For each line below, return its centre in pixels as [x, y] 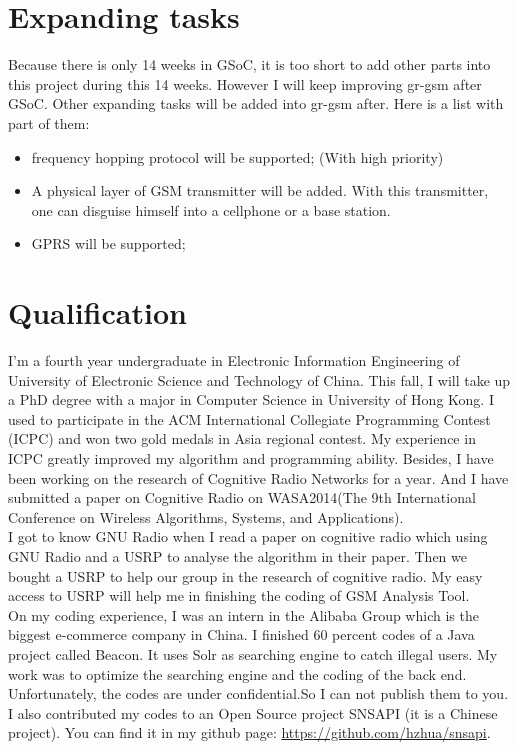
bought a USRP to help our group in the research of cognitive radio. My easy [245, 575]
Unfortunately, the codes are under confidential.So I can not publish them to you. [258, 693]
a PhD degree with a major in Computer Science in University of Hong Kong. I [251, 399]
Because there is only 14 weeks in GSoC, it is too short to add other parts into [249, 64]
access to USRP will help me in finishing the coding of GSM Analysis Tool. [239, 595]
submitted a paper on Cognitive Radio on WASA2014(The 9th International [242, 497]
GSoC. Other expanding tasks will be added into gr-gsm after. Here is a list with [256, 103]
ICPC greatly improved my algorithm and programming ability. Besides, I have [251, 457]
